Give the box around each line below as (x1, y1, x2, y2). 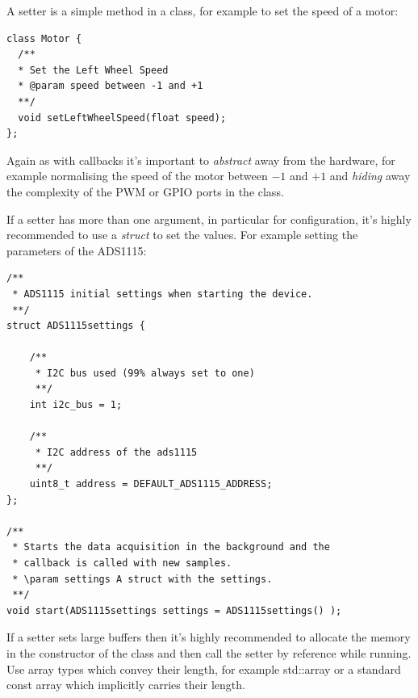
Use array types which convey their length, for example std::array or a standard (6, 660, 401, 677)
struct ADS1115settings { (6, 320, 145, 332)
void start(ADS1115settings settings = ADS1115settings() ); (6, 604, 342, 616)
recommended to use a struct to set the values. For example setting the (6, 226, 358, 243)
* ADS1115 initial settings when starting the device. (12, 288, 313, 300)
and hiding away (329, 167, 411, 184)
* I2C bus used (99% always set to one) (35, 367, 255, 379)
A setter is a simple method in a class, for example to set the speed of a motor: (6, 2, 399, 19)
